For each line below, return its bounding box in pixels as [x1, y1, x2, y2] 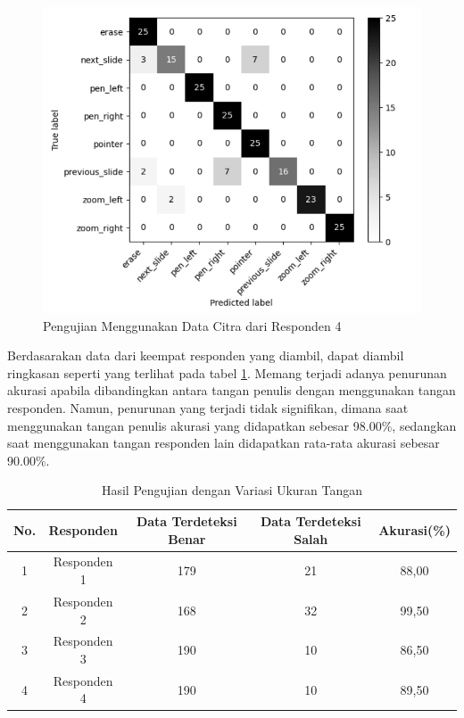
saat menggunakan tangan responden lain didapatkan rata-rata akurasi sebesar [7, 433, 440, 452]
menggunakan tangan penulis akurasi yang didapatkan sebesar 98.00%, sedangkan [7, 416, 457, 434]
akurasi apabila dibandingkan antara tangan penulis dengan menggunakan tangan [7, 381, 456, 400]
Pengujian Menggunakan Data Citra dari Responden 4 [43, 316, 342, 334]
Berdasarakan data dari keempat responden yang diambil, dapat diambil [7, 346, 404, 365]
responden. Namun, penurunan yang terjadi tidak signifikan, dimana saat [7, 399, 409, 417]
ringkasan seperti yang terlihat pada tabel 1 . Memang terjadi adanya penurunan [7, 363, 447, 382]
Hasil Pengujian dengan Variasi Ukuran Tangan [101, 481, 363, 499]
